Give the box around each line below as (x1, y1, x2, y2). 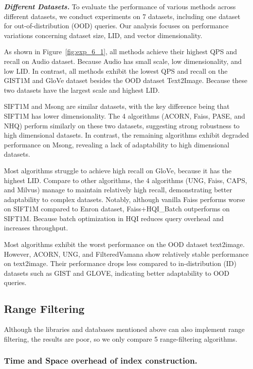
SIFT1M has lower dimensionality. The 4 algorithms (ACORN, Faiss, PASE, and (4, 110, 245, 121)
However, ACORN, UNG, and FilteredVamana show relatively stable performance (4, 248, 249, 259)
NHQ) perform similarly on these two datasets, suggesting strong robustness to (4, 120, 240, 130)
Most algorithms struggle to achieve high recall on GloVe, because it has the (4, 165, 232, 175)
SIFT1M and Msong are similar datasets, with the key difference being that (4, 101, 230, 111)
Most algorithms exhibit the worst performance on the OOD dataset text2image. (4, 239, 245, 249)
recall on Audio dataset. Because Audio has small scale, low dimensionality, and (4, 56, 242, 66)
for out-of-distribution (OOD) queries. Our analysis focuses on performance (4, 20, 229, 31)
